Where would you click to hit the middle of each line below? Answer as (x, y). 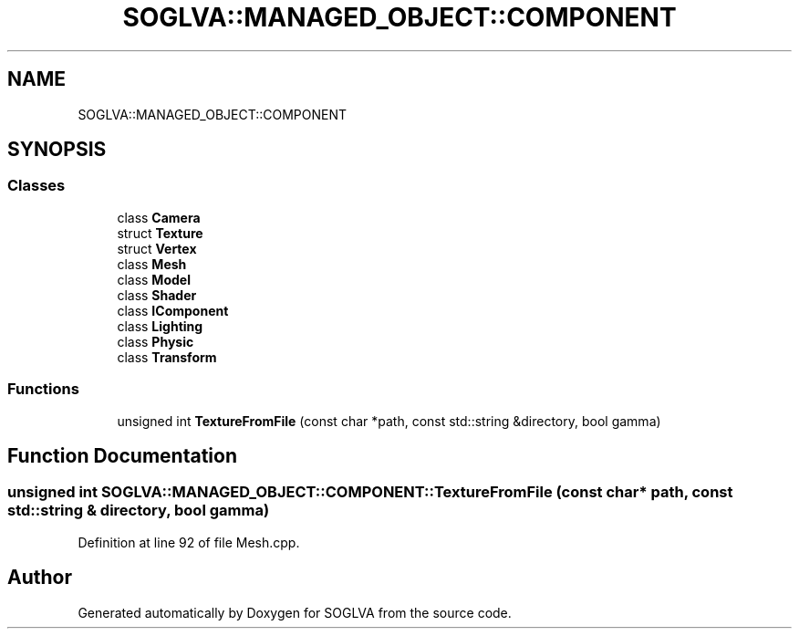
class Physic (156, 341)
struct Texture (160, 233)
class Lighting (160, 326)
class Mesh (152, 264)
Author (40, 578)
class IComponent (173, 310)
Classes (36, 186)
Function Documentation (122, 455)
